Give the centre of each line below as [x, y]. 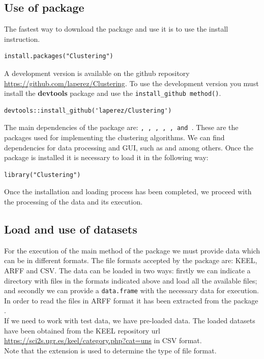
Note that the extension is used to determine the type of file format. [110, 350]
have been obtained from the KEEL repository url [82, 330]
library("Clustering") [42, 175]
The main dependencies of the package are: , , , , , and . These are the [121, 127]
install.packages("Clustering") [59, 56]
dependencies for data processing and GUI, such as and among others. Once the [129, 147]
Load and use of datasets [71, 229]
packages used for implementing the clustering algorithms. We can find [114, 137]
